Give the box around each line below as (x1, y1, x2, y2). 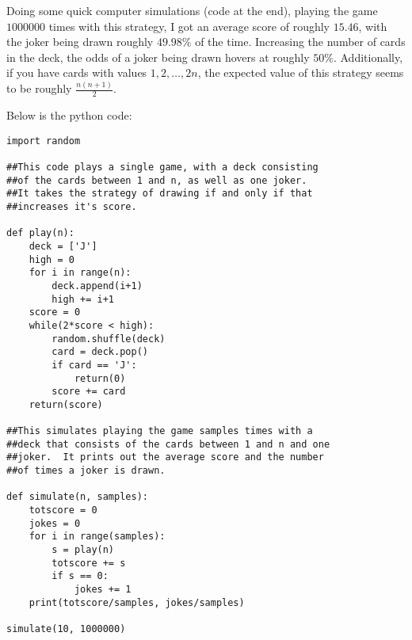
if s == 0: (51, 570, 109, 582)
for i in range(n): (29, 267, 132, 279)
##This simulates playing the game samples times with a (6, 425, 313, 437)
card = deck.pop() (51, 346, 148, 358)
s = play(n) (51, 544, 115, 556)
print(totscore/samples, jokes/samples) (29, 596, 245, 608)
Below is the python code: (6, 107, 132, 124)
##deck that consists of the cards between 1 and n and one (6, 438, 330, 450)
